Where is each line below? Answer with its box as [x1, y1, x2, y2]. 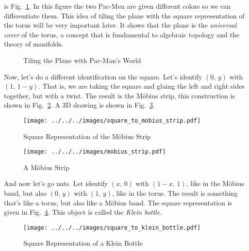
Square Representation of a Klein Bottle [23, 238, 143, 248]
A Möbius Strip [23, 162, 70, 172]
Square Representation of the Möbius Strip [23, 131, 151, 141]
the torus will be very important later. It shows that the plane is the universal [4, 20, 237, 30]
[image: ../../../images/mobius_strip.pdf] [23, 148, 166, 156]
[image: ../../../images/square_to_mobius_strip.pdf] [23, 117, 201, 124]
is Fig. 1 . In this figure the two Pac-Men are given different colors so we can [4, 1, 231, 11]
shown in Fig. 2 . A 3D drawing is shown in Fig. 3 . [4, 100, 155, 110]
